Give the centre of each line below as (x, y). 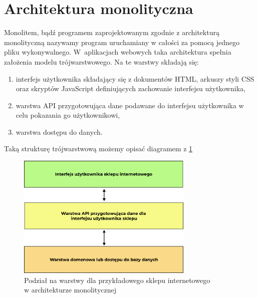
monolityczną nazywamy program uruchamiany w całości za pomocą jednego (122, 42)
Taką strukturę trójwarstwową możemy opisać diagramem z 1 (98, 148)
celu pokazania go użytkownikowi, (68, 115)
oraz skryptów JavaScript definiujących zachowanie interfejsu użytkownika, (131, 88)
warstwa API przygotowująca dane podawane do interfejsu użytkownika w (130, 105)
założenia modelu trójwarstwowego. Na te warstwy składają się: (101, 61)
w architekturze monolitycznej (70, 290)
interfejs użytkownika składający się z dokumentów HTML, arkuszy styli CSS (135, 78)
